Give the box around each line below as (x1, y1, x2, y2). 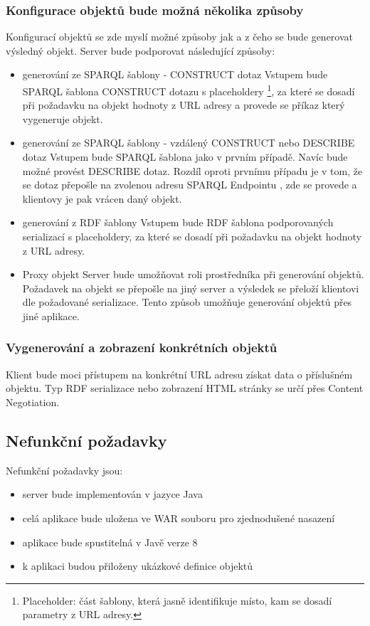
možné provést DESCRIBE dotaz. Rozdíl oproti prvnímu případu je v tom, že (22, 163, 363, 178)
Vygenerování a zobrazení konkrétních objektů (6, 339, 277, 356)
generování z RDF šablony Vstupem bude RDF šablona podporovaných (22, 215, 334, 230)
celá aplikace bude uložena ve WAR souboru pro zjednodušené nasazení (22, 510, 335, 525)
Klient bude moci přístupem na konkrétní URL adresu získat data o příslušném (6, 366, 353, 381)
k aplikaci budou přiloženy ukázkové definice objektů (22, 558, 253, 573)
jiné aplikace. (22, 308, 80, 323)
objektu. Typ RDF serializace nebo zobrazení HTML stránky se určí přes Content (6, 381, 364, 396)
